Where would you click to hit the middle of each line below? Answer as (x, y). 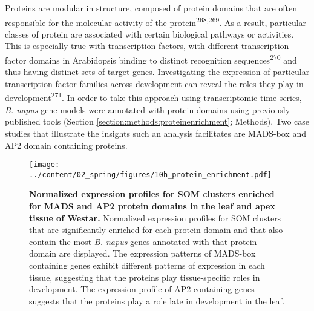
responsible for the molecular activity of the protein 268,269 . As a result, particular (156, 21)
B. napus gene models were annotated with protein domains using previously (148, 109)
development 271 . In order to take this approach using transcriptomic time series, (153, 97)
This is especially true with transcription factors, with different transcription (147, 46)
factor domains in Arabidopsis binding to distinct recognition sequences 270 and (151, 59)
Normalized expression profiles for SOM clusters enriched (152, 194)
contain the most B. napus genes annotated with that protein (143, 241)
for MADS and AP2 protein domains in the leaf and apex (152, 206)
